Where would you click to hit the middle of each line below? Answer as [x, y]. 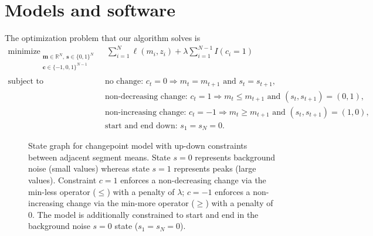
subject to [26, 82]
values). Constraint [62, 180]
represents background [235, 157]
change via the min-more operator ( [130, 203]
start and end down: [141, 126]
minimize [24, 52]
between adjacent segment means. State [99, 157]
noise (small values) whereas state [89, 168]
